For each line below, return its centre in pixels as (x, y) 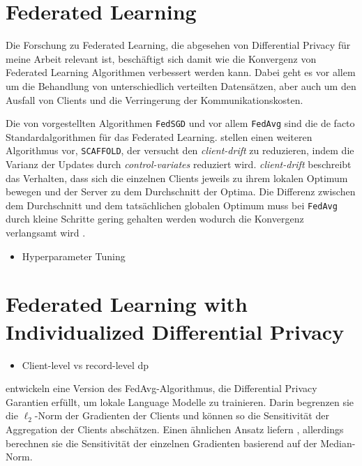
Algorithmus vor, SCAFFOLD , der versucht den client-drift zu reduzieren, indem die (180, 150)
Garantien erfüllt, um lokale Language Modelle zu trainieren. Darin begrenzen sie (180, 401)
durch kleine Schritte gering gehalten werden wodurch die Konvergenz (155, 219)
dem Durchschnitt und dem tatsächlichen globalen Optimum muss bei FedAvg (172, 205)
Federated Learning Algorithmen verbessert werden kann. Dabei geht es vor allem (181, 72)
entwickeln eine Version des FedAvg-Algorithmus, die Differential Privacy (161, 388)
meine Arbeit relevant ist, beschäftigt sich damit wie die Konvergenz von (161, 58)
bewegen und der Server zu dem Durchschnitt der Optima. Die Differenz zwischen (181, 191)
